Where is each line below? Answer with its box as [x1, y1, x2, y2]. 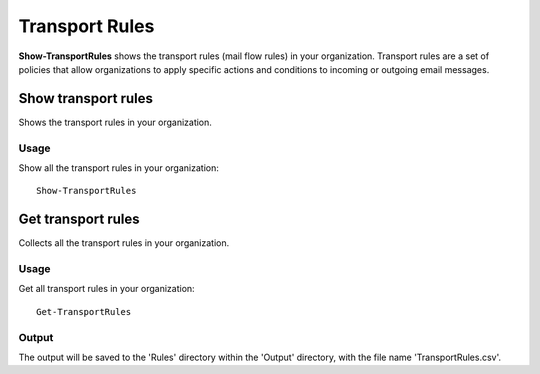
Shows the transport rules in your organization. [18, 116, 212, 128]
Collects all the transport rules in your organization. [18, 237, 230, 249]
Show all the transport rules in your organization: [18, 161, 219, 174]
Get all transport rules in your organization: [18, 283, 195, 295]
